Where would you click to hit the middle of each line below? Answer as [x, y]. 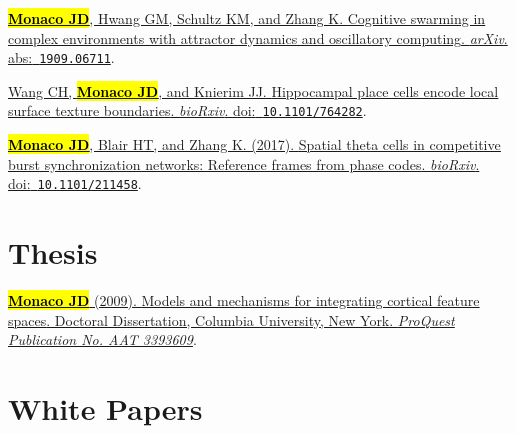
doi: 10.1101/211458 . [75, 183]
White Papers [105, 408]
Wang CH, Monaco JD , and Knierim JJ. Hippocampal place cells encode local [253, 90]
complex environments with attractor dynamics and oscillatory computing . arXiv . [258, 37]
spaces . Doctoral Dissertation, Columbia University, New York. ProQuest [231, 319]
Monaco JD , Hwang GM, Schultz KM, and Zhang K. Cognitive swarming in [247, 18]
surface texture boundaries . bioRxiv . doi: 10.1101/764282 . [187, 110]
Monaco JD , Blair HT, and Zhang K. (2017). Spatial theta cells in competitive [254, 144]
